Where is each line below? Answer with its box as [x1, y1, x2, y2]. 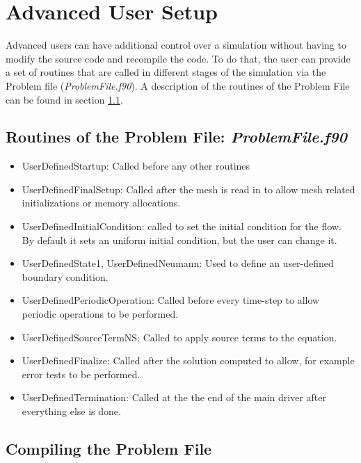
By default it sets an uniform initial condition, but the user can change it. [22, 232, 337, 247]
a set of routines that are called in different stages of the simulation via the [6, 65, 326, 79]
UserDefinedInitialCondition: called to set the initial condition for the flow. [22, 219, 342, 234]
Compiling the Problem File [6, 438, 212, 459]
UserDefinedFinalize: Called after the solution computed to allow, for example [22, 353, 355, 368]
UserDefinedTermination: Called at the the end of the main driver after [22, 390, 327, 405]
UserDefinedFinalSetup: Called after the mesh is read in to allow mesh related [22, 181, 355, 196]
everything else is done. [22, 404, 121, 419]
